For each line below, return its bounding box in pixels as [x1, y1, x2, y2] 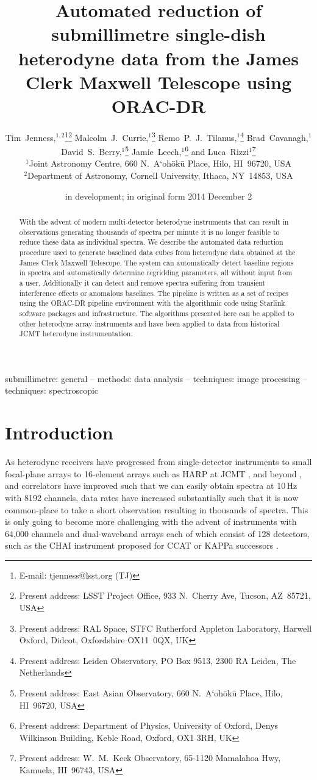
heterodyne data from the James [18, 45, 299, 70]
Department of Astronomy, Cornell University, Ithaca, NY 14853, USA [27, 168, 293, 181]
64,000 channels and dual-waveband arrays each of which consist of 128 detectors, [5, 527, 310, 540]
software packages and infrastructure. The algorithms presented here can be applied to [19, 308, 294, 318]
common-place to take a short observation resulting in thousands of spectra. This [5, 503, 308, 516]
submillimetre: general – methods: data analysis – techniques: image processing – [5, 372, 307, 385]
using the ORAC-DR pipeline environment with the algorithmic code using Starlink [19, 298, 285, 308]
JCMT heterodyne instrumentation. [19, 328, 133, 339]
